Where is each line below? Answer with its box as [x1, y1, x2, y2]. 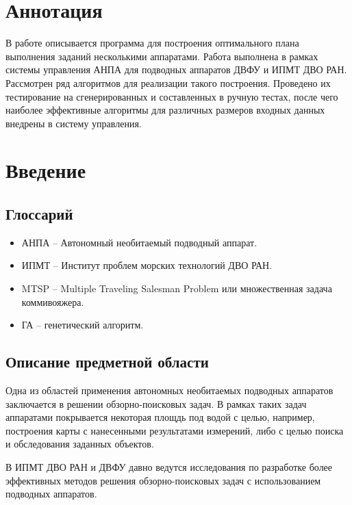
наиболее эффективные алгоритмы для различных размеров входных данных [5, 103, 325, 117]
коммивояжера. [21, 294, 84, 309]
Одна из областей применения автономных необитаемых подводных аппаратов [5, 383, 334, 398]
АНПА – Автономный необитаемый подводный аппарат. [21, 235, 257, 249]
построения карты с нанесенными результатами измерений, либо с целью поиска [5, 423, 344, 437]
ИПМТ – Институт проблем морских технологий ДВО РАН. [21, 258, 273, 272]
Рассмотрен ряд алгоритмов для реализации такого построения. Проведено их [5, 75, 331, 90]
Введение [5, 156, 86, 184]
